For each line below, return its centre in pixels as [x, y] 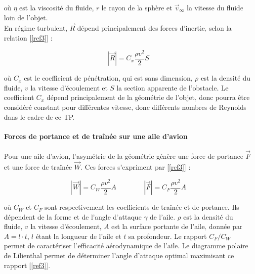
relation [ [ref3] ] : [28, 38]
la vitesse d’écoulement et [69, 87]
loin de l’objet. [26, 17]
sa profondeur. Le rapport [168, 236]
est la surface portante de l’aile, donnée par [177, 226]
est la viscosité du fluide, [57, 7]
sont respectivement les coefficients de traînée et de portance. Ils [142, 207]
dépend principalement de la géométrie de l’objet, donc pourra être [148, 97]
